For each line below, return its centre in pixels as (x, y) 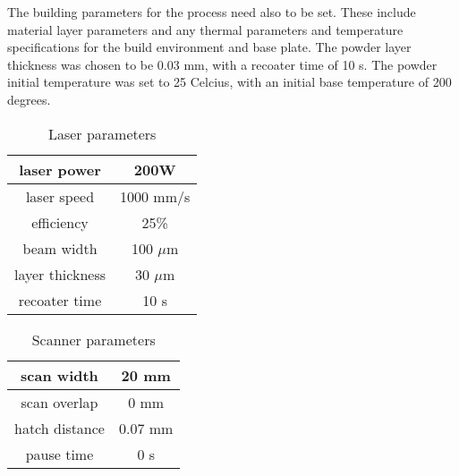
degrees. (29, 99)
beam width (60, 248)
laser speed (60, 196)
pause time (59, 454)
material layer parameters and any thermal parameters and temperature (205, 29)
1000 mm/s (155, 196)
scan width (59, 375)
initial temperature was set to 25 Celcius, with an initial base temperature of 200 (229, 82)
